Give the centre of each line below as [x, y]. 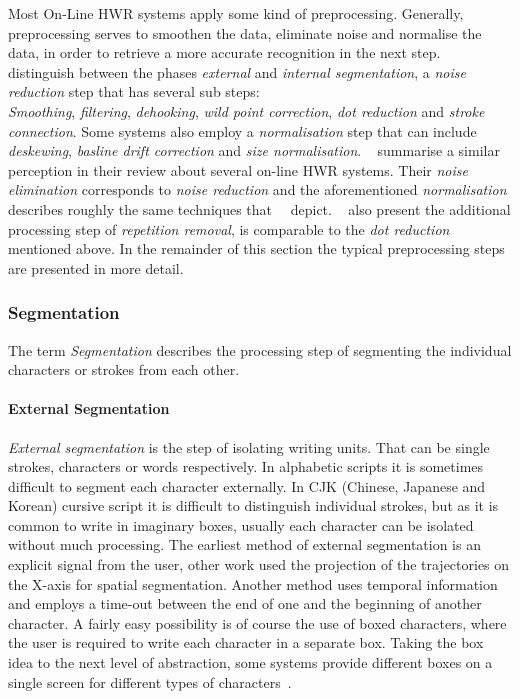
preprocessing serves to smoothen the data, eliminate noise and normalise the [245, 32]
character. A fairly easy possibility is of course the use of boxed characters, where [257, 622]
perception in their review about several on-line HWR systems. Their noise [238, 169]
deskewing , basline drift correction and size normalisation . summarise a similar [254, 150]
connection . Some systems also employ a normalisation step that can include [242, 130]
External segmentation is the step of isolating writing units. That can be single [249, 446]
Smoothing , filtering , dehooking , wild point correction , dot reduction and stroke [246, 110]
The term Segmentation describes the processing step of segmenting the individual [260, 349]
